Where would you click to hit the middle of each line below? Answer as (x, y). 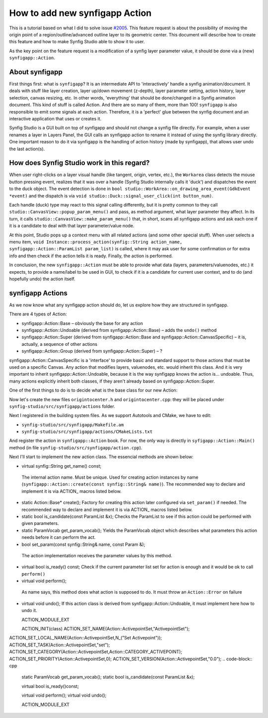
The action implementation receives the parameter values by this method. (97, 555)
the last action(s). (27, 149)
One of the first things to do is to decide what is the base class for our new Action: (93, 390)
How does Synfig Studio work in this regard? (79, 163)
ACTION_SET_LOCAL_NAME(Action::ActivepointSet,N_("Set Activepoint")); (86, 638)
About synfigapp (36, 72)
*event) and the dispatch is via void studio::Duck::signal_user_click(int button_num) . (111, 196)
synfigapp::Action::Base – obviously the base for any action (82, 323)
